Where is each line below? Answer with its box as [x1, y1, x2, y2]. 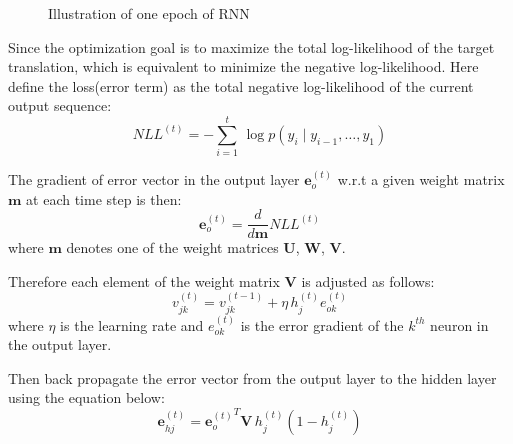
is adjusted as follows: [301, 270, 435, 291]
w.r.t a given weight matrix [337, 169, 505, 190]
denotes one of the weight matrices [66, 237, 279, 258]
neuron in [430, 314, 489, 335]
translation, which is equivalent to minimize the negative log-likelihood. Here [8, 56, 479, 77]
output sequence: [8, 95, 112, 116]
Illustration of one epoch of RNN [48, 3, 250, 23]
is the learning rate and [60, 314, 204, 335]
